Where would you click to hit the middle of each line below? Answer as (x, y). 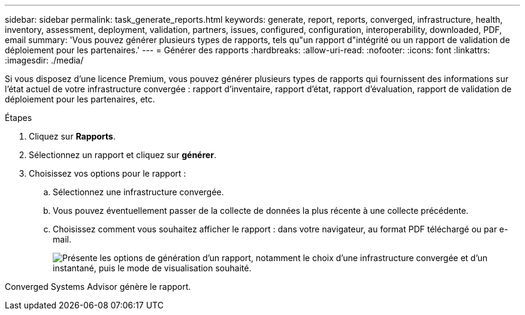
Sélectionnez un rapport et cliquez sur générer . (123, 155)
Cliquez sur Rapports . (72, 136)
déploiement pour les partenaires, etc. (80, 99)
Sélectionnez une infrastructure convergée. (138, 192)
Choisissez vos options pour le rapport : (108, 173)
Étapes (19, 118)
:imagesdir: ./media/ (44, 60)
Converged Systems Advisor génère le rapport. (98, 287)
